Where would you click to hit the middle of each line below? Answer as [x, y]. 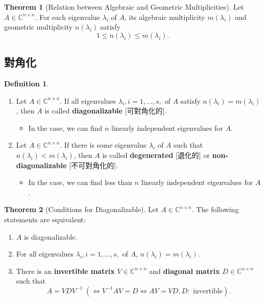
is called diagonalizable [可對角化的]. [106, 111]
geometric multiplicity [39, 27]
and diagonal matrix [185, 271]
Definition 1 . [27, 83]
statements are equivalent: [45, 219]
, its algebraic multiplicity [165, 17]
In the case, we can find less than [80, 182]
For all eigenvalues [45, 254]
